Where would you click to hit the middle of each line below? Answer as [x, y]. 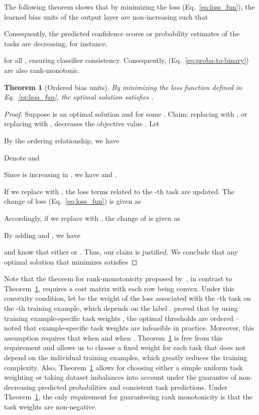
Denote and [22, 157]
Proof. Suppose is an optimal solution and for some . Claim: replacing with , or [126, 113]
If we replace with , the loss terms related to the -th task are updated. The [119, 191]
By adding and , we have [42, 235]
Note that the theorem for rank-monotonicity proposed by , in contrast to [118, 278]
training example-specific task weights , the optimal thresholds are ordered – [122, 318]
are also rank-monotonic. [42, 70]
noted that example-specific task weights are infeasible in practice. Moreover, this [129, 328]
